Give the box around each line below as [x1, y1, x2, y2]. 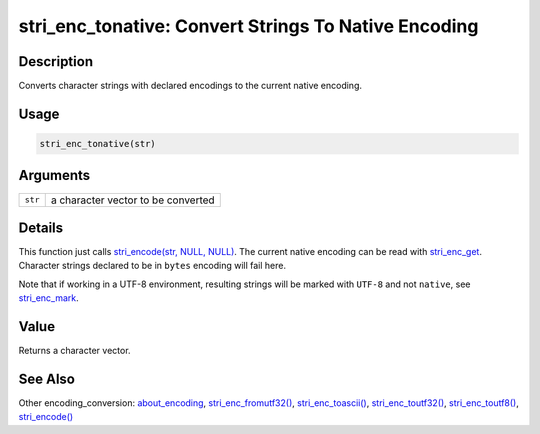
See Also [18, 370, 75, 387]
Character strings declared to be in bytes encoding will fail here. [18, 260, 287, 272]
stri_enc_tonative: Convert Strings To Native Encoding [18, 15, 479, 37]
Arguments [18, 167, 91, 184]
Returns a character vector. [18, 345, 131, 357]
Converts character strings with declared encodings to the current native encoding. [18, 80, 363, 92]
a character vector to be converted [50, 193, 215, 207]
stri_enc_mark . [18, 292, 79, 304]
